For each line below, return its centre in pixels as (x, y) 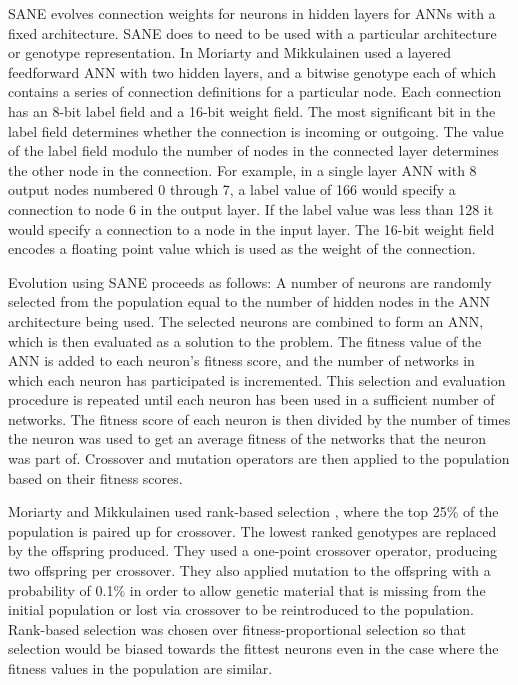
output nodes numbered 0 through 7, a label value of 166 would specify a (232, 189)
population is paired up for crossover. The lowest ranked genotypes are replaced (252, 530)
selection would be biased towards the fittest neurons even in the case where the (253, 648)
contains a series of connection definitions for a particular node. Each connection (255, 91)
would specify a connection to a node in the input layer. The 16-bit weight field (251, 228)
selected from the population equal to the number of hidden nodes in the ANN (249, 301)
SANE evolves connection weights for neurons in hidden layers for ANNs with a (252, 13)
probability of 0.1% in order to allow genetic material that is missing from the (247, 589)
